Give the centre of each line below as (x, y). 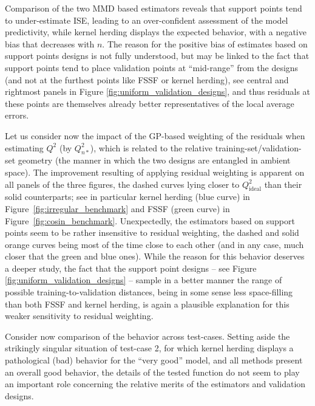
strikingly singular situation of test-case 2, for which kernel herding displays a (149, 348)
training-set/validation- (258, 147)
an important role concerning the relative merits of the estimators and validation (155, 384)
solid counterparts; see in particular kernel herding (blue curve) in (127, 197)
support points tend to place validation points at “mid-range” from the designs (152, 67)
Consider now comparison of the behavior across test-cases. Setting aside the (147, 336)
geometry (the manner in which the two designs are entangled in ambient (154, 160)
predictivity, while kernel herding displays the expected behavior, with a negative (156, 32)
